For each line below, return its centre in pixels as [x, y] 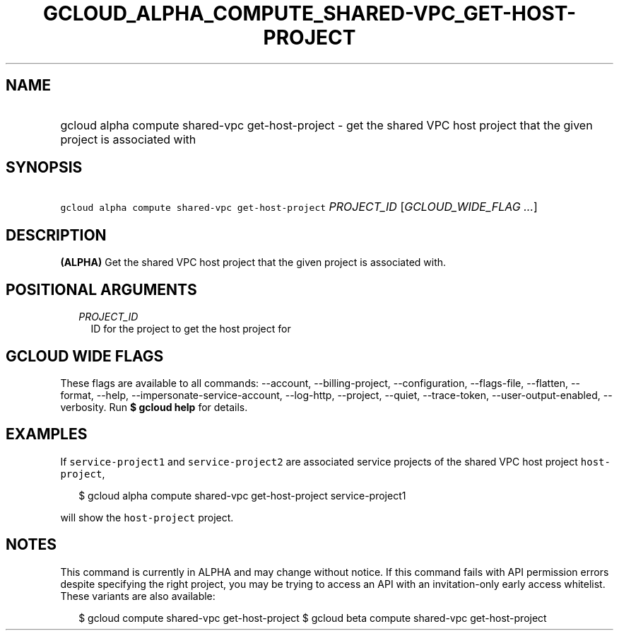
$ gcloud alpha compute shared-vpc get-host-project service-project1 [242, 495]
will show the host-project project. [147, 517]
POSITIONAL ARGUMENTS [101, 289]
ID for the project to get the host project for [191, 329]
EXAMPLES [47, 434]
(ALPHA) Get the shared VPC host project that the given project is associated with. [253, 262]
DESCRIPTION [56, 235]
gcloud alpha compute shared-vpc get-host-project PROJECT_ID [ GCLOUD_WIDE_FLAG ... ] [299, 207]
